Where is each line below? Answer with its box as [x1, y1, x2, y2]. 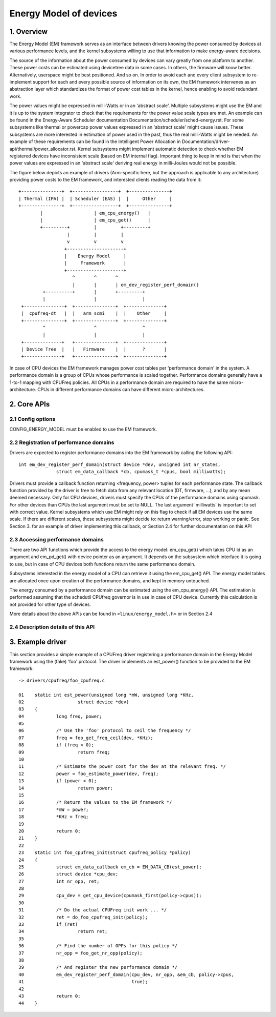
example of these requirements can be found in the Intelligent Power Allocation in [9, 138, 181, 145]
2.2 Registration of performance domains [9, 439, 114, 446]
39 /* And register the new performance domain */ [18, 964, 178, 970]
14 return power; [18, 785, 113, 791]
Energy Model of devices [9, 8, 118, 19]
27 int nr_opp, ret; [18, 878, 100, 884]
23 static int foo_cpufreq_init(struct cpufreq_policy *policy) [18, 850, 191, 856]
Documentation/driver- [181, 138, 230, 145]
